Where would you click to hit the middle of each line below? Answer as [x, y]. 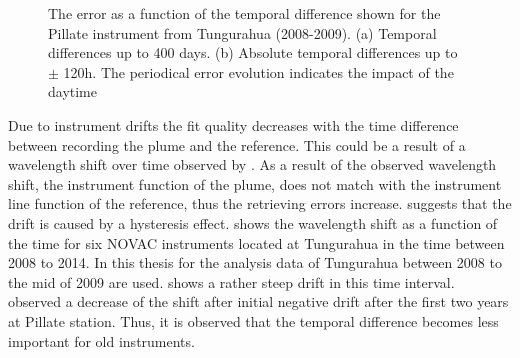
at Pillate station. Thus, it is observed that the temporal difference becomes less [253, 320]
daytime [72, 91]
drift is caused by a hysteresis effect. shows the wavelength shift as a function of [253, 222]
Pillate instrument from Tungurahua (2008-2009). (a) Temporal [242, 32]
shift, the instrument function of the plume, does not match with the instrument [255, 183]
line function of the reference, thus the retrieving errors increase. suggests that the [260, 203]
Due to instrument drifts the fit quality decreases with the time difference [233, 124]
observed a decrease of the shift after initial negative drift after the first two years [258, 301]
